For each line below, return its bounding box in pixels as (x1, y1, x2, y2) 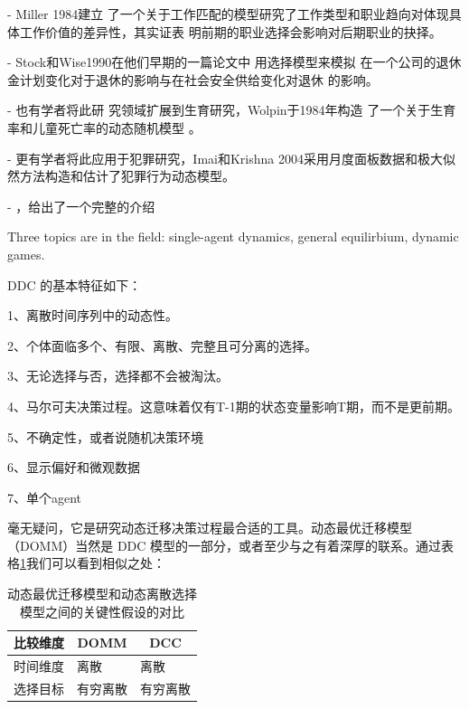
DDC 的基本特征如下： (7, 275, 142, 294)
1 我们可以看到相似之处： (20, 553, 165, 572)
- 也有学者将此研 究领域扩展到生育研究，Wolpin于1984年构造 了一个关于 (7, 100, 431, 119)
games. (7, 244, 45, 263)
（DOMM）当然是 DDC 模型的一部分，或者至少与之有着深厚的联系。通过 (7, 535, 442, 554)
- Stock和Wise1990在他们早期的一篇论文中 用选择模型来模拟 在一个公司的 (7, 52, 436, 71)
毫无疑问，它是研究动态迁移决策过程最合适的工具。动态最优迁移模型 (7, 518, 412, 537)
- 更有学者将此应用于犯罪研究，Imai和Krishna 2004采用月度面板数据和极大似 (7, 148, 455, 167)
